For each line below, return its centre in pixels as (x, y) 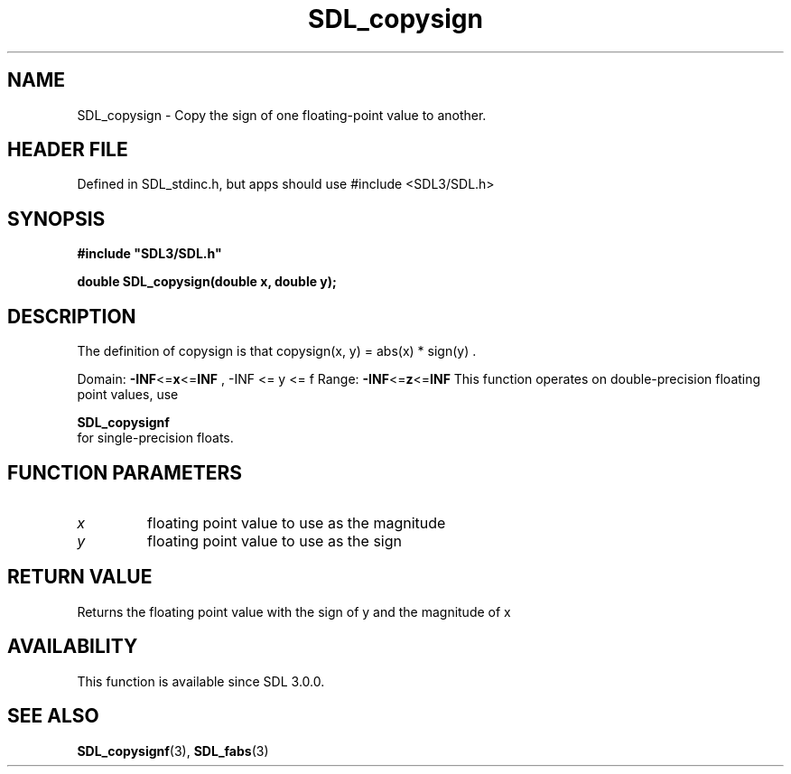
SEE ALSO (53, 716)
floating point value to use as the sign (275, 541)
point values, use (128, 395)
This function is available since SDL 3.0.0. (201, 681)
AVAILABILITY (73, 647)
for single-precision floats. (155, 438)
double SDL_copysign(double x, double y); (207, 282)
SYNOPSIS (56, 219)
